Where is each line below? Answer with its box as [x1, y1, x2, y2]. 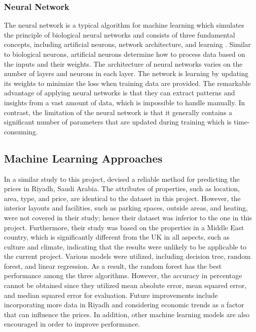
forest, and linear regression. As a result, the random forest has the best [4, 260, 222, 271]
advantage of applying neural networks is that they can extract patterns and [4, 87, 235, 98]
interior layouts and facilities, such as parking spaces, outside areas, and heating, [4, 203, 248, 213]
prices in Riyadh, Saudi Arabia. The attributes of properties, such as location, [4, 183, 240, 194]
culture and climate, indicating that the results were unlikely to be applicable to [4, 241, 247, 251]
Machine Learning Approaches [4, 150, 163, 166]
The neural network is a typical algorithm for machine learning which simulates [4, 20, 244, 30]
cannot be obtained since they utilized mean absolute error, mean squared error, [4, 280, 247, 290]
